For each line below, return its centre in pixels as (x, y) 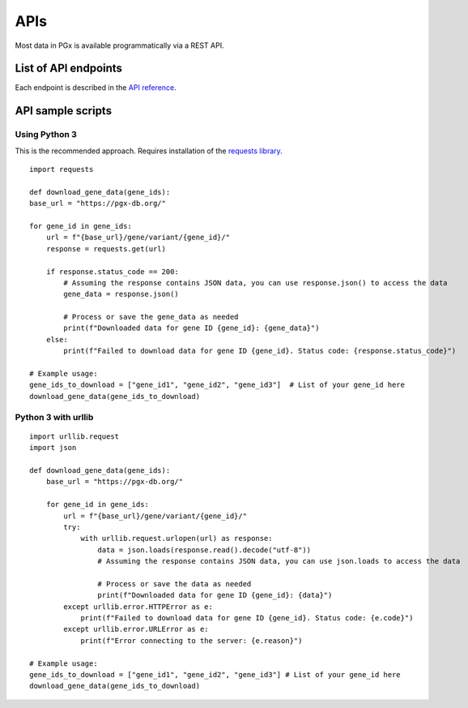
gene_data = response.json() (121, 294)
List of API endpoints (69, 69)
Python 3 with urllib (54, 417)
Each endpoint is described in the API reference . (96, 88)
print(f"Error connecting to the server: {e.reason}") (191, 640)
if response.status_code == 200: (113, 271)
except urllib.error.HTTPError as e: (138, 607)
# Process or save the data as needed (174, 584)
